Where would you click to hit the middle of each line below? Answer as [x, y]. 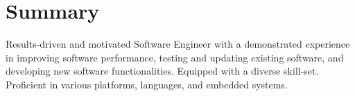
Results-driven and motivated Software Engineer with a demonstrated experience [178, 44]
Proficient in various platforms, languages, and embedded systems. [147, 84]
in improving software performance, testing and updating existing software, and [175, 57]
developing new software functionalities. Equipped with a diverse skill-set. [162, 71]
